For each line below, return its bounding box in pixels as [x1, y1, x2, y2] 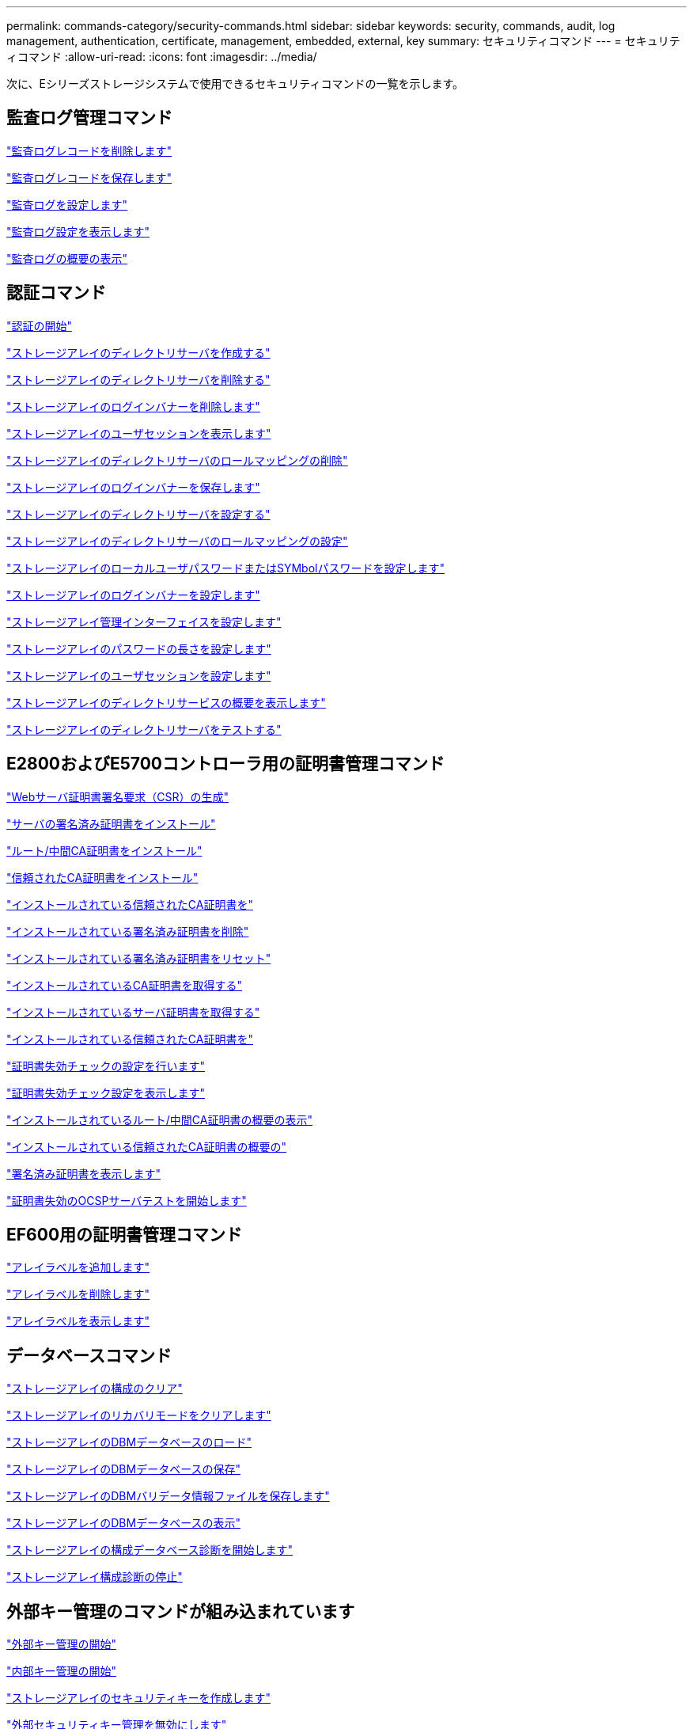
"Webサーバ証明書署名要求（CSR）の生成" [6, 789, 229, 804]
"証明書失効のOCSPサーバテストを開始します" [6, 1193, 247, 1207]
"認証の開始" [6, 318, 73, 332]
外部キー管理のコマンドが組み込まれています [6, 1601, 355, 1621]
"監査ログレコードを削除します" [6, 143, 172, 158]
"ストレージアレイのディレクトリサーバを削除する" [6, 372, 271, 386]
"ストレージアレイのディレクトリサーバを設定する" [6, 507, 271, 521]
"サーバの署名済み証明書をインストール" [6, 816, 216, 830]
